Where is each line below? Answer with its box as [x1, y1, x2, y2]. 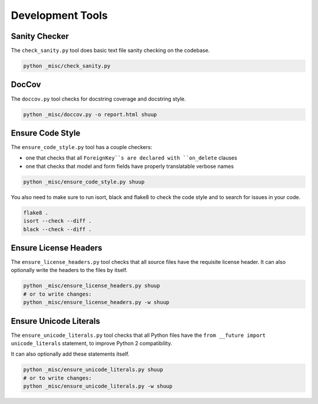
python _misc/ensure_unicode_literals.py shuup [23, 366, 163, 373]
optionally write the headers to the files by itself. [11, 267, 128, 274]
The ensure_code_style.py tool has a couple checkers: [11, 144, 153, 151]
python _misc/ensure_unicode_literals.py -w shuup [23, 383, 173, 390]
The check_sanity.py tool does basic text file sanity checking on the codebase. [11, 47, 210, 54]
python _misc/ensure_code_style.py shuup [23, 178, 145, 185]
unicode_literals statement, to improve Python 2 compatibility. [11, 340, 173, 347]
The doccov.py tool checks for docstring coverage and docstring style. [11, 95, 186, 102]
